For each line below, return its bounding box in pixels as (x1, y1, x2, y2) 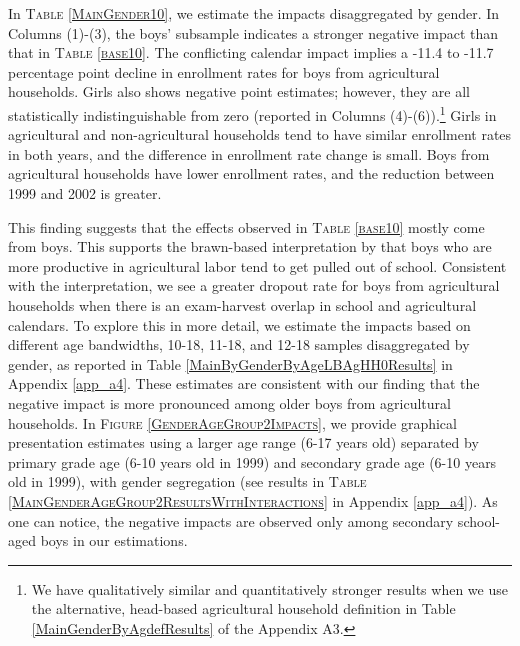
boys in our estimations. (40, 530, 188, 551)
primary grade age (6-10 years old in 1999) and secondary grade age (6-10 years (8, 451, 497, 472)
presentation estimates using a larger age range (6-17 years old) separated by (8, 432, 479, 453)
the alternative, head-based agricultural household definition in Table (31, 598, 456, 619)
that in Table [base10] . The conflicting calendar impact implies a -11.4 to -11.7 (8, 42, 494, 63)
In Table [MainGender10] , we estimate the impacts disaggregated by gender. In (8, 3, 500, 23)
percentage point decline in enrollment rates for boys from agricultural (8, 61, 440, 82)
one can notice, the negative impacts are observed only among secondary (8, 510, 454, 531)
